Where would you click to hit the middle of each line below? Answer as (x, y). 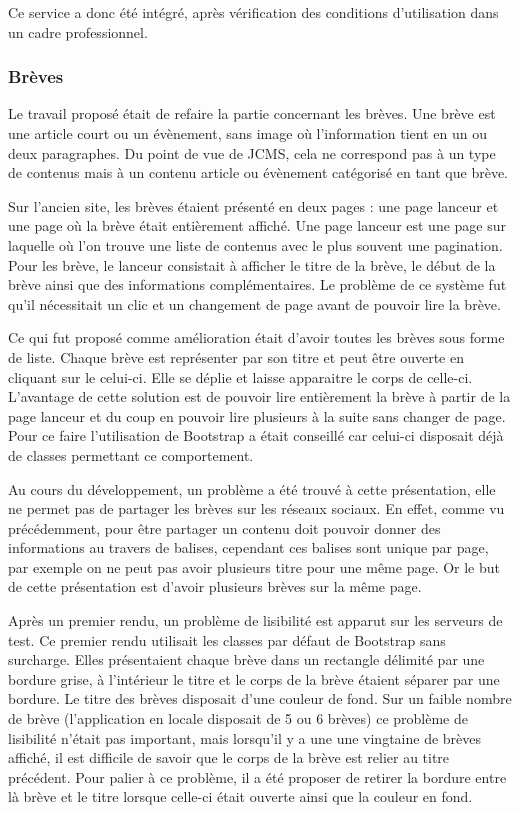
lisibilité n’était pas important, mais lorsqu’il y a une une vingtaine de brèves (245, 737)
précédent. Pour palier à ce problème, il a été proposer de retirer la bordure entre (257, 776)
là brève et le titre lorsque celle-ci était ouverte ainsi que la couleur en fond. (240, 796)
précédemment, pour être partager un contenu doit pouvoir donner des (224, 527)
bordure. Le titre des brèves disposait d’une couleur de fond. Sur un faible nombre (260, 698)
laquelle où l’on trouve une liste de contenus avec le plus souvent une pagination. (255, 244)
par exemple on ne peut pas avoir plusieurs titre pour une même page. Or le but (254, 566)
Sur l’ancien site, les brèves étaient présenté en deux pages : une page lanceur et (253, 205)
